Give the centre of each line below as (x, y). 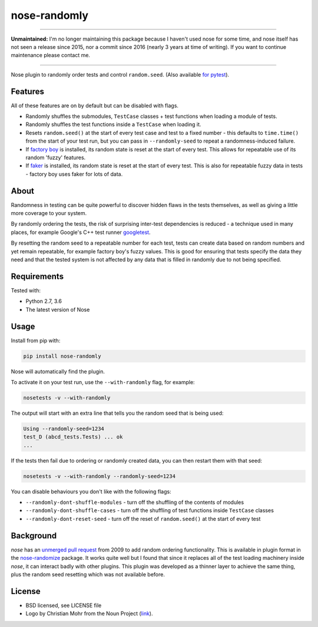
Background (34, 535)
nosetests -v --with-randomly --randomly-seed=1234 (100, 476)
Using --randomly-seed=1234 (64, 428)
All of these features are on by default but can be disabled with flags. (95, 105)
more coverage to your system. (49, 213)
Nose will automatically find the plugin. (58, 371)
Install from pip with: (36, 340)
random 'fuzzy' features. (56, 157)
